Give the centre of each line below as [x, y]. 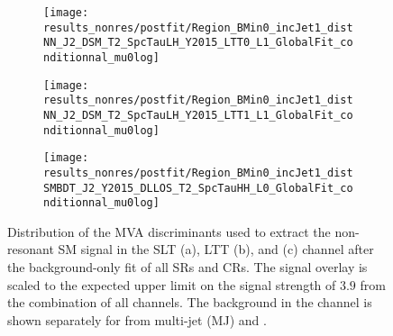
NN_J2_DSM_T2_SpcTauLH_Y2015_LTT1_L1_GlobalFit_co [198, 115]
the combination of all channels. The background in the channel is [190, 302]
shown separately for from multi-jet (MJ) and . [137, 319]
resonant [31, 249]
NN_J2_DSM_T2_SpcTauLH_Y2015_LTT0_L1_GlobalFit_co [198, 43]
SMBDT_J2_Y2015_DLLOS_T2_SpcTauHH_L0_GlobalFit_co [198, 188]
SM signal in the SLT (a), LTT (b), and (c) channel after [216, 249]
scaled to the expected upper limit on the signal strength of [172, 284]
